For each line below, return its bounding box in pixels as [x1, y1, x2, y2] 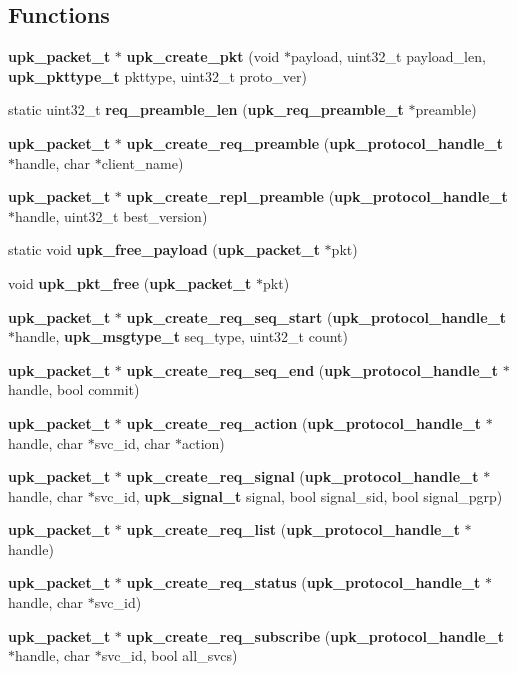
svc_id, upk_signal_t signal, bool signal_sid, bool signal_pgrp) [94, 485, 503, 506]
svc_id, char [94, 432, 171, 453]
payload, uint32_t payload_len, [291, 46, 486, 67]
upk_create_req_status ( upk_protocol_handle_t [126, 572, 481, 593]
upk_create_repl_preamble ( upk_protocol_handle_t [126, 186, 508, 207]
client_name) [101, 152, 184, 173]
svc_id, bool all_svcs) [101, 645, 238, 666]
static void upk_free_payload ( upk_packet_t [8, 239, 320, 260]
